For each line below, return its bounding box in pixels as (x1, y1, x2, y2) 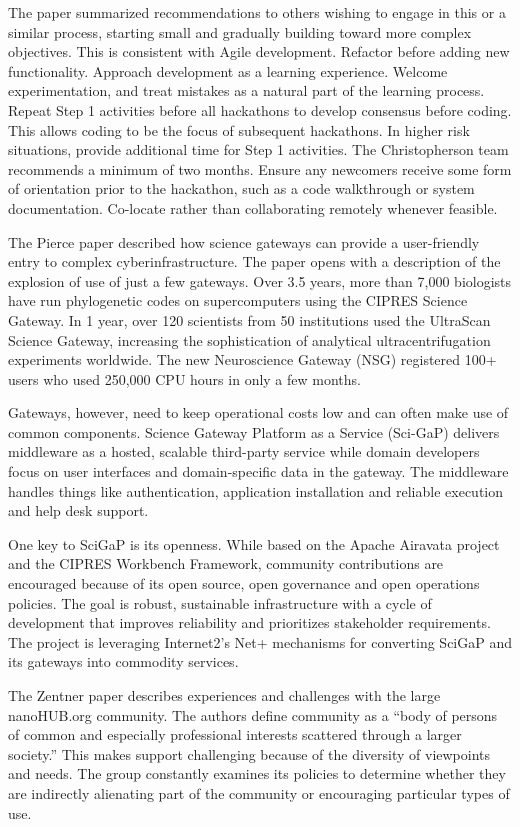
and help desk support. (8, 500, 149, 521)
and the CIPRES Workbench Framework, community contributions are (8, 553, 444, 574)
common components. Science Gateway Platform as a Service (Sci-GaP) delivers (8, 421, 500, 442)
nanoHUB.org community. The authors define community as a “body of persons (8, 704, 498, 725)
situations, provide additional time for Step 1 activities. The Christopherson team (8, 139, 509, 160)
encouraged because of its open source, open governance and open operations (8, 573, 480, 594)
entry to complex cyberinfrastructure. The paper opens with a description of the (8, 251, 501, 272)
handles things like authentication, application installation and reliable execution (8, 480, 504, 501)
